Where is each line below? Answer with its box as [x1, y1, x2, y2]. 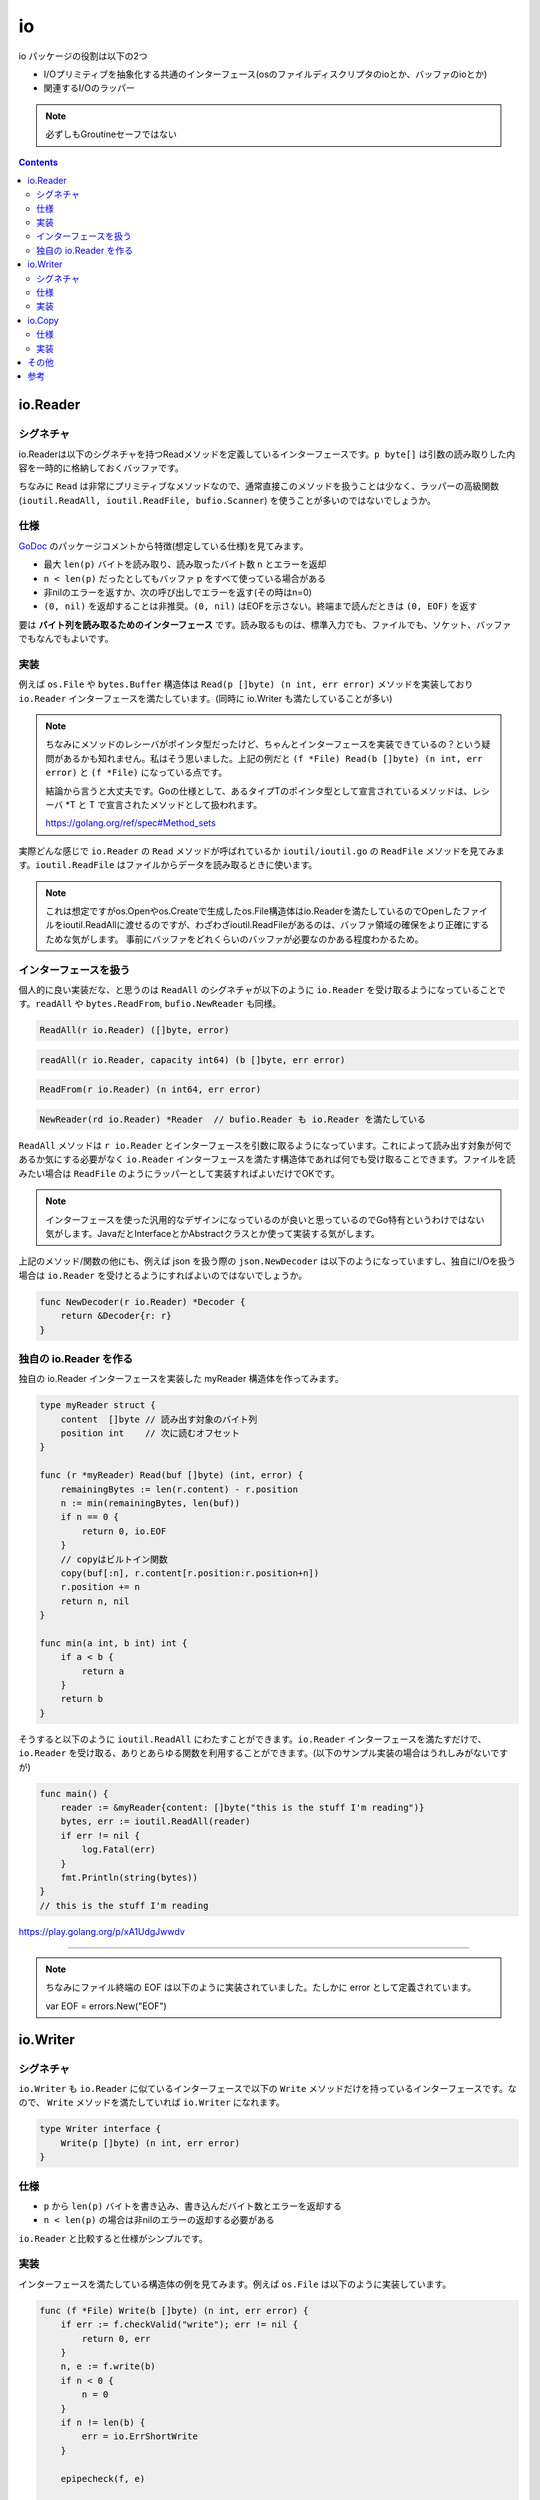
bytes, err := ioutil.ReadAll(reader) [60, 1816, 251, 1827]
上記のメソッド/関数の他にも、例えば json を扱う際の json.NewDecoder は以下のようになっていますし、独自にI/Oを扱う [18, 1255, 517, 1267]
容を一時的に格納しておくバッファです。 [18, 461, 184, 474]
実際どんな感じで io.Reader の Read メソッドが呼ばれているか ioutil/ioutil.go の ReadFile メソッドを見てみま [18, 845, 505, 857]
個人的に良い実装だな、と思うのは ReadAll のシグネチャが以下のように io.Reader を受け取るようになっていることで [18, 983, 507, 995]
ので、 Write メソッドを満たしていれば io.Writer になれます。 [18, 2096, 285, 2109]
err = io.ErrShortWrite [81, 2431, 199, 2442]
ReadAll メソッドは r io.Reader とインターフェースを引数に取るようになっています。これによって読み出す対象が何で [18, 1140, 512, 1152]
